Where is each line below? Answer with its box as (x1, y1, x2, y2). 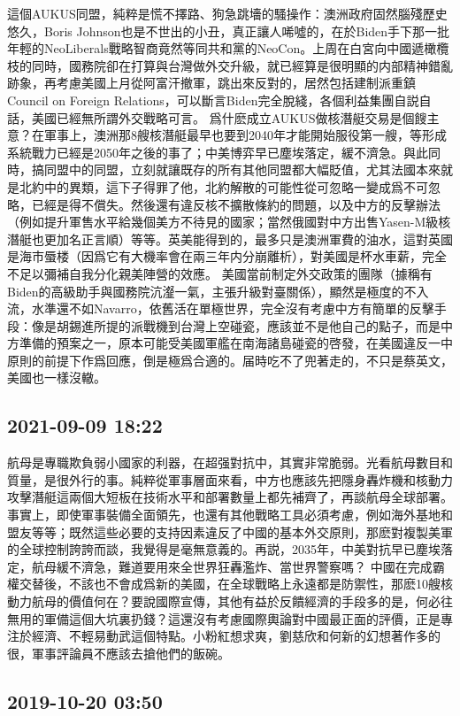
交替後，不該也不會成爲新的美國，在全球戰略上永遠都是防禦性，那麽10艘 (19, 574, 441, 593)
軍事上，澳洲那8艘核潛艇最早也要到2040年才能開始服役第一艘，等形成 (43, 126, 447, 144)
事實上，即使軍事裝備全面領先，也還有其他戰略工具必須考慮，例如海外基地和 (7, 505, 453, 524)
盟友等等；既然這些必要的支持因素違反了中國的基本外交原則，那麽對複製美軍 (7, 522, 453, 541)
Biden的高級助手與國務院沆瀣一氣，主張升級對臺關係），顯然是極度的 (7, 281, 404, 300)
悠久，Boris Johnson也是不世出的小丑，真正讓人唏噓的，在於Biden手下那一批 (7, 21, 450, 40)
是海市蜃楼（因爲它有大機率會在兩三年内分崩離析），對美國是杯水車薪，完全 (7, 247, 447, 266)
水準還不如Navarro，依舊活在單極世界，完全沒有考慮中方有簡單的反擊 (31, 299, 434, 318)
